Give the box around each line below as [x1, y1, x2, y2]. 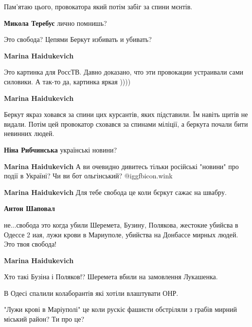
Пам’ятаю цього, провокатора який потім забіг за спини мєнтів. [4, 1, 193, 11]
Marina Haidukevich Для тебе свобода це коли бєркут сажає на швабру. [4, 187, 227, 197]
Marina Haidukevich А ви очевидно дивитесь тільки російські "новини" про [4, 161, 239, 171]
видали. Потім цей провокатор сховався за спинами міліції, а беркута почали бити [4, 118, 248, 129]
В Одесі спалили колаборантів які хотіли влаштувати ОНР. [4, 288, 179, 298]
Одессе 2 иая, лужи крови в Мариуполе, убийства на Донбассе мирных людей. [4, 229, 238, 239]
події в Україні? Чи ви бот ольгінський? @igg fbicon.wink [4, 171, 173, 181]
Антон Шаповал [4, 203, 55, 213]
